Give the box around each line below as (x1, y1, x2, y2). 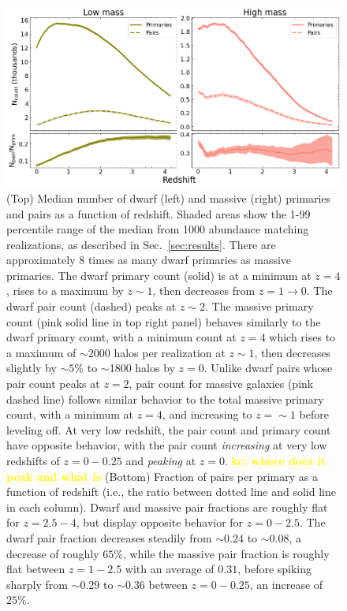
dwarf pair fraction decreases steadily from (6, 529, 212, 546)
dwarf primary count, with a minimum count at (6, 329, 237, 345)
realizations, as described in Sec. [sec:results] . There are (6, 236, 276, 252)
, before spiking (237, 561, 312, 577)
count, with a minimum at (6, 406, 133, 423)
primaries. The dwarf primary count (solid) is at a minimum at (6, 266, 312, 283)
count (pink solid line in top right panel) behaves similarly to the (6, 313, 321, 330)
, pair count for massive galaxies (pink (129, 375, 314, 392)
